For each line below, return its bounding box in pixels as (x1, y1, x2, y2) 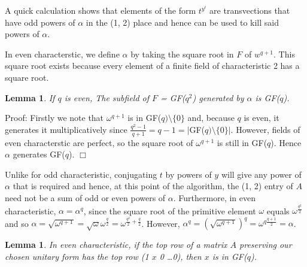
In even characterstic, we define (5, 47, 120, 60)
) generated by (192, 91, 244, 104)
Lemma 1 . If (5, 91, 55, 104)
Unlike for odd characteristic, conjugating (5, 168, 157, 180)
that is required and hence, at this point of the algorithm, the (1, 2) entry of (13, 180, 293, 192)
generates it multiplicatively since (5, 123, 127, 135)
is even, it (244, 111, 279, 124)
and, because (187, 111, 235, 124)
